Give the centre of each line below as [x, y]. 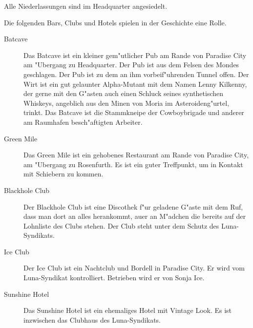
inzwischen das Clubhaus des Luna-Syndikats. [92, 319]
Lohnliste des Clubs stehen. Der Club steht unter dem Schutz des [121, 225]
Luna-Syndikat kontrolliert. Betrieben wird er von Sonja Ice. [114, 278]
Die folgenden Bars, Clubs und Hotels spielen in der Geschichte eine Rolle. [115, 22]
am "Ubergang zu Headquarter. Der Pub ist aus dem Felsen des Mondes [131, 65]
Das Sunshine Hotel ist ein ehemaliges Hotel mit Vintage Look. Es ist [128, 310]
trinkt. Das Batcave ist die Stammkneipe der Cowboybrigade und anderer [134, 112]
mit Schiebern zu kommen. [63, 174]
